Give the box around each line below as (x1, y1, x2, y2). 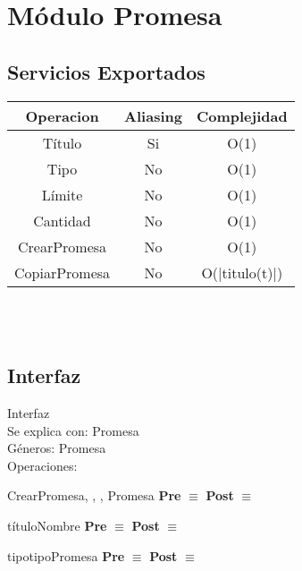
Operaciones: (7, 456, 78, 474)
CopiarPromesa (14, 261, 111, 283)
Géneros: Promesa (7, 439, 106, 457)
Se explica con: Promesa (7, 421, 139, 439)
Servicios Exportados (7, 57, 206, 85)
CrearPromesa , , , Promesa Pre (7, 486, 181, 505)
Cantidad (33, 209, 91, 231)
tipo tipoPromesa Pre (7, 546, 125, 565)
